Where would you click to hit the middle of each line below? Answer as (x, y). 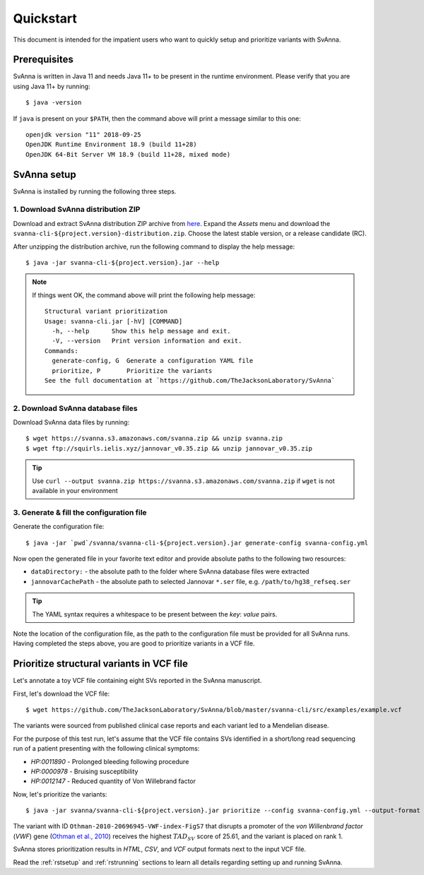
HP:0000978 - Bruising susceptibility (84, 771)
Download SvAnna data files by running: (71, 422)
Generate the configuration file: (59, 527)
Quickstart (45, 18)
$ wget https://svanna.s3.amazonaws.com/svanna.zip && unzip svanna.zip (154, 439)
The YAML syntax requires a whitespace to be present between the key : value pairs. (155, 614)
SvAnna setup (45, 174)
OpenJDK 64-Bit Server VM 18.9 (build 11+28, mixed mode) (128, 154)
